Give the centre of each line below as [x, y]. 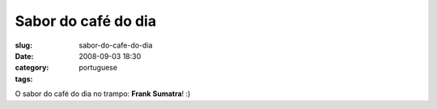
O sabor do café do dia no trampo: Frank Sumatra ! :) [103, 94]
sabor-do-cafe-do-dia [116, 45]
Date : [24, 56]
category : [32, 68]
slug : [23, 45]
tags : [24, 79]
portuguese [98, 68]
